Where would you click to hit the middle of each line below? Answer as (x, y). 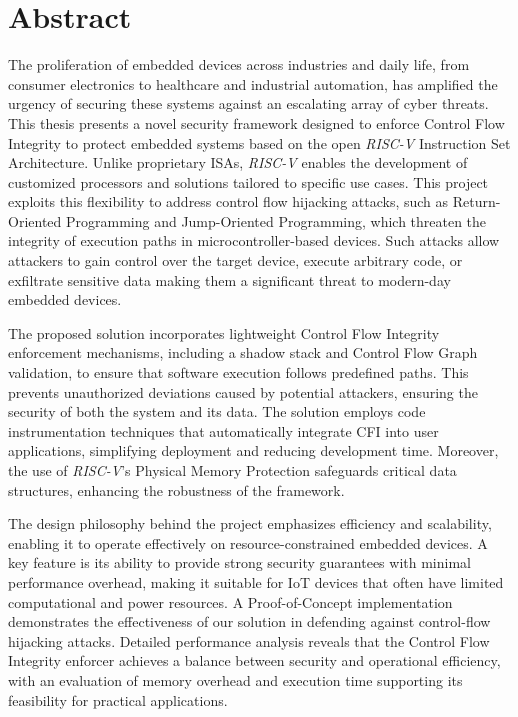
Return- (476, 201)
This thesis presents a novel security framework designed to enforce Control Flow (256, 122)
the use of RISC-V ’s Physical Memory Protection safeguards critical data (232, 470)
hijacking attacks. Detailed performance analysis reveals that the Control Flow (249, 640)
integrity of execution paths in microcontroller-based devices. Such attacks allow (254, 240)
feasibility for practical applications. (118, 699)
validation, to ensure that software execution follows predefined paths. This (238, 372)
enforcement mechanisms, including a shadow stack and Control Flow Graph (243, 352)
